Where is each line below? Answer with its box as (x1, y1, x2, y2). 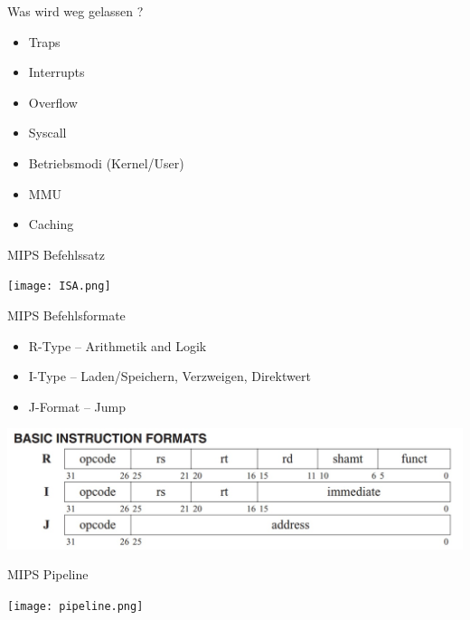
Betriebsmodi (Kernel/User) (28, 153, 184, 172)
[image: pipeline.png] (7, 599, 144, 613)
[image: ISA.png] (7, 280, 111, 293)
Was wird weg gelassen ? (7, 2, 144, 20)
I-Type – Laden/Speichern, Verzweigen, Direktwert (28, 367, 311, 386)
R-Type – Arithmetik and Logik (28, 336, 207, 355)
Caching (28, 215, 74, 234)
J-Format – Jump (28, 396, 126, 415)
